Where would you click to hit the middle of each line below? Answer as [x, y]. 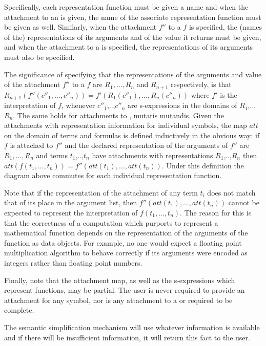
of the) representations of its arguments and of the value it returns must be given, [133, 37]
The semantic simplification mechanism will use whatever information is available [132, 327]
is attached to [32, 145]
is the [229, 94]
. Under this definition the [203, 165]
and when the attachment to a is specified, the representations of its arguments [129, 47]
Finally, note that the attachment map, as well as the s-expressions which [120, 280]
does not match [231, 192]
